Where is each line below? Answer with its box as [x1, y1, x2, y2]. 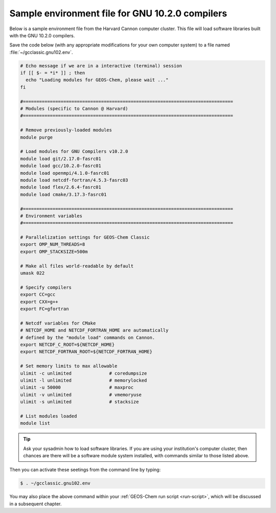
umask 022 [20, 270, 45, 276]
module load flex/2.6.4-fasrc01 [20, 184, 102, 190]
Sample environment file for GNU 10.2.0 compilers [9, 8, 227, 19]
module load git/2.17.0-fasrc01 [20, 156, 102, 161]
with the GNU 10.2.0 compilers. [9, 32, 75, 38]
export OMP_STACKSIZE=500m [20, 248, 88, 254]
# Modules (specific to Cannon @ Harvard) [20, 106, 128, 112]
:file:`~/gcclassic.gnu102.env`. [9, 49, 73, 55]
